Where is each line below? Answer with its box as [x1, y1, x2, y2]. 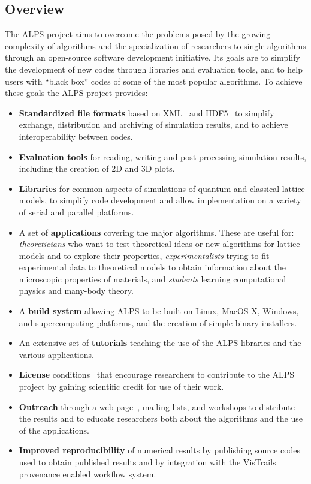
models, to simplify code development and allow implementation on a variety [19, 194, 301, 206]
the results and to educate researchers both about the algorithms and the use [19, 412, 303, 425]
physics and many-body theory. [19, 284, 134, 297]
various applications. [19, 348, 94, 360]
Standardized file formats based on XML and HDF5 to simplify [19, 106, 274, 119]
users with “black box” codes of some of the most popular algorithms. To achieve [5, 74, 303, 87]
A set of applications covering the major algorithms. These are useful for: [19, 226, 294, 238]
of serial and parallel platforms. [19, 205, 134, 218]
